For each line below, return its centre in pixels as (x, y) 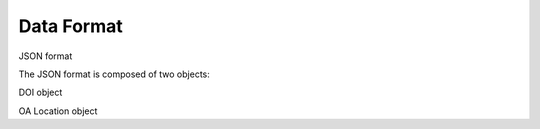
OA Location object (58, 111)
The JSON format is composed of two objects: (114, 74)
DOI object (40, 92)
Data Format (71, 26)
